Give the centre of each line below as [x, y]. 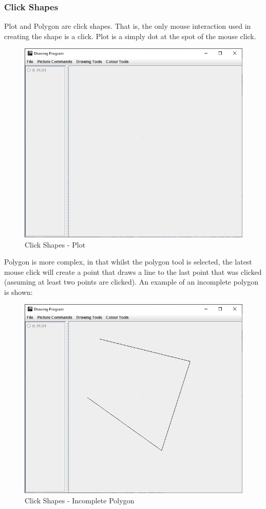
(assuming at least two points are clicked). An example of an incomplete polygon [131, 282]
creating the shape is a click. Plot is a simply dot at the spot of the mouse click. [130, 36]
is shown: [18, 292]
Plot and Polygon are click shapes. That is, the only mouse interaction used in [128, 26]
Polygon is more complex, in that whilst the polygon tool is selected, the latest [128, 262]
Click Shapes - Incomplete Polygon [80, 500]
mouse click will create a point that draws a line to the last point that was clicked [133, 271]
